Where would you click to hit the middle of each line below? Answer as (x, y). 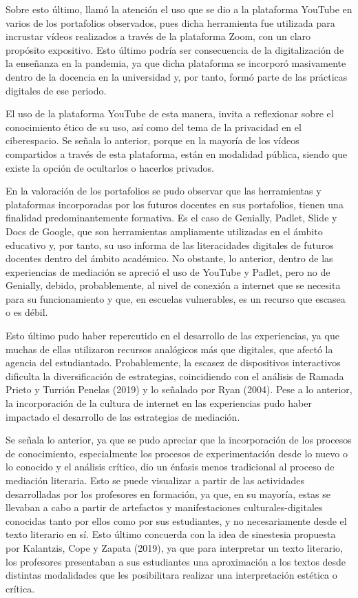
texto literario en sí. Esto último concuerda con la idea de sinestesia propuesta (171, 534)
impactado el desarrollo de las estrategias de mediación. (123, 416)
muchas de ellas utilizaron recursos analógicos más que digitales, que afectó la (169, 349)
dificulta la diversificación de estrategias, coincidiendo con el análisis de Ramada (175, 376)
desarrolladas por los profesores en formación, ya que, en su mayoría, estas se (168, 494)
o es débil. (27, 312)
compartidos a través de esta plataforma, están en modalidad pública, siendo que (176, 153)
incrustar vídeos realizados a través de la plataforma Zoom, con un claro (158, 36)
